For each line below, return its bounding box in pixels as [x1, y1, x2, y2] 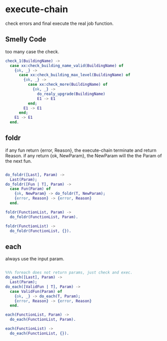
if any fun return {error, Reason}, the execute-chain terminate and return [5, 147, 157, 153]
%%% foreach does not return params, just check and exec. [5, 270, 133, 275]
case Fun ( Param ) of [10, 186, 51, 191]
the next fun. [5, 158, 32, 164]
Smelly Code [5, 35, 47, 44]
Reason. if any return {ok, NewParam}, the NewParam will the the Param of [5, 152, 162, 158]
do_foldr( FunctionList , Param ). [10, 214, 79, 219]
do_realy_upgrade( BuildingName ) [37, 91, 106, 96]
